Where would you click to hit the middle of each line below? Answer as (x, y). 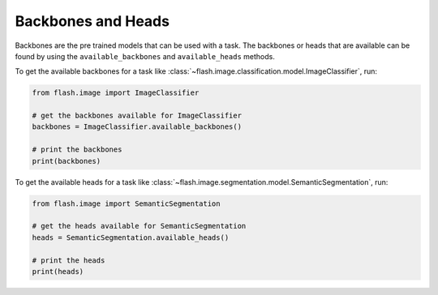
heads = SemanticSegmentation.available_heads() (131, 237)
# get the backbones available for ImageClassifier (137, 116)
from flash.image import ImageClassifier (116, 93)
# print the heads (69, 260)
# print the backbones (77, 150)
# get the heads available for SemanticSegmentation (139, 226)
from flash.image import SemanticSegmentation (126, 203)
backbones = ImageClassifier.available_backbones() (137, 127)
